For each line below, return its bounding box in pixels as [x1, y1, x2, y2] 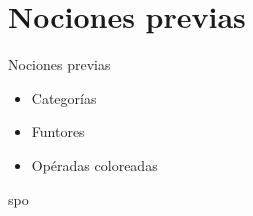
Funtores [31, 121, 85, 142]
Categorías [31, 87, 97, 108]
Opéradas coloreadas [31, 154, 158, 175]
